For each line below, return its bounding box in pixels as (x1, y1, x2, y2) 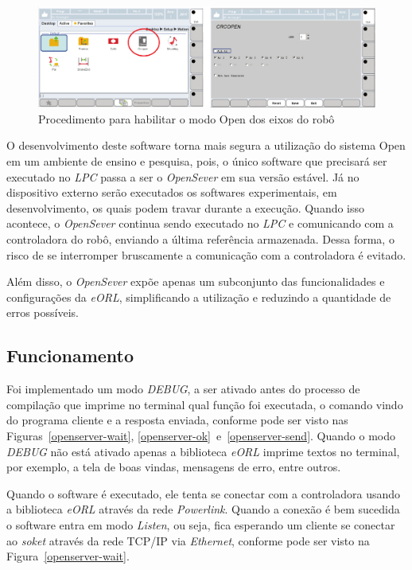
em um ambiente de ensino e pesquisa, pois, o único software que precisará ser (6, 153, 387, 170)
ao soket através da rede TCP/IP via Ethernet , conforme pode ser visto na (6, 532, 370, 549)
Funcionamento (6, 343, 134, 368)
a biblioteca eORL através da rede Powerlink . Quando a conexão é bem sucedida (6, 501, 400, 517)
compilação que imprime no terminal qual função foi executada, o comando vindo (6, 396, 403, 412)
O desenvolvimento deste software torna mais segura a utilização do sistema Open (6, 137, 406, 154)
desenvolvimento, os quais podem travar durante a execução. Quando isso (6, 199, 365, 216)
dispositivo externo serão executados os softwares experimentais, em (6, 184, 337, 201)
